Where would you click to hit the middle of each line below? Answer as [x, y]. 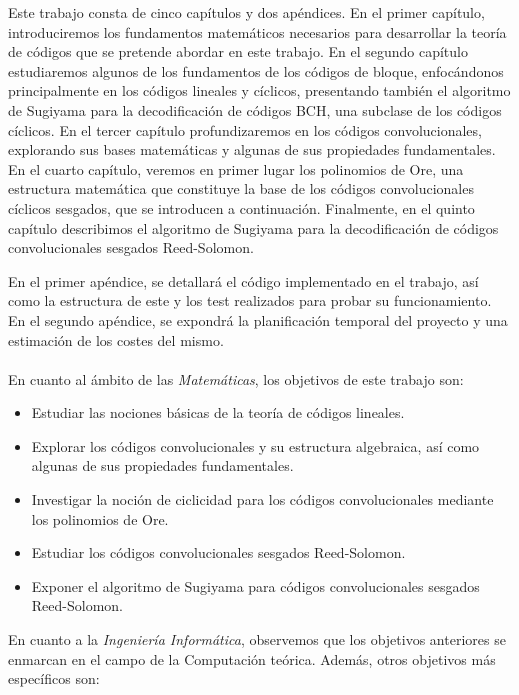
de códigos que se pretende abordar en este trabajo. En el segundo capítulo [238, 51]
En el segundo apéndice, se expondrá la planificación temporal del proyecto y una [258, 319]
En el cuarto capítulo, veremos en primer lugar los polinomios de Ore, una [236, 168]
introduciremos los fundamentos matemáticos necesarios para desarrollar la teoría [257, 31]
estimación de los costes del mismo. [116, 339]
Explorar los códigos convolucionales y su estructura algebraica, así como [255, 445]
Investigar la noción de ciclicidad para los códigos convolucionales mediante [262, 499]
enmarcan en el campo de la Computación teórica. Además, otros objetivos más [252, 658]
